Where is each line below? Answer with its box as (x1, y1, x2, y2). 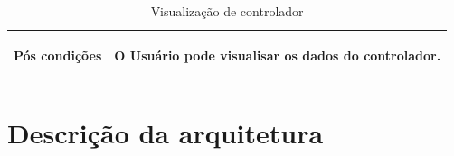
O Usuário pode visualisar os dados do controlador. (114, 45, 441, 64)
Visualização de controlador (150, 2, 304, 20)
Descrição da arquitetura (7, 114, 324, 151)
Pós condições (14, 45, 102, 64)
